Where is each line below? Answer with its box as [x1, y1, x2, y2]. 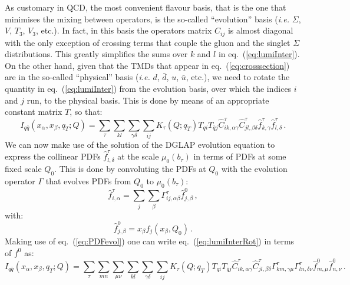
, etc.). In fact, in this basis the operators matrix [36, 24, 212, 37]
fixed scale [5, 162, 42, 174]
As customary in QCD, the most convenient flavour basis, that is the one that [5, 1, 286, 13]
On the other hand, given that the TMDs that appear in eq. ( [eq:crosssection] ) [5, 59, 290, 71]
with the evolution [221, 162, 288, 174]
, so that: [70, 105, 103, 118]
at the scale [117, 150, 159, 163]
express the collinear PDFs [5, 150, 101, 163]
